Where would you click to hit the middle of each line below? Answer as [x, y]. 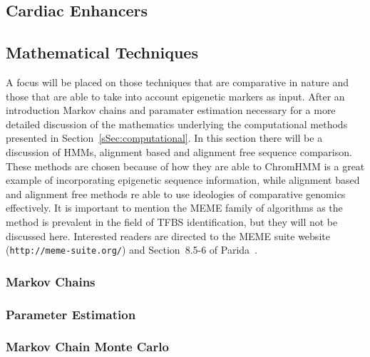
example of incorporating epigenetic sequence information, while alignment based [183, 180]
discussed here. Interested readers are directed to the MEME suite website [168, 236]
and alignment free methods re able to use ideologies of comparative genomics [176, 193]
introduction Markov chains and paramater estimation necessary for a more [171, 110]
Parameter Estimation [71, 314]
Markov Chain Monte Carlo [87, 347]
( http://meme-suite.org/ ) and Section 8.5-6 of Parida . [132, 250]
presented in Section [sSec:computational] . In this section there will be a [164, 138]
